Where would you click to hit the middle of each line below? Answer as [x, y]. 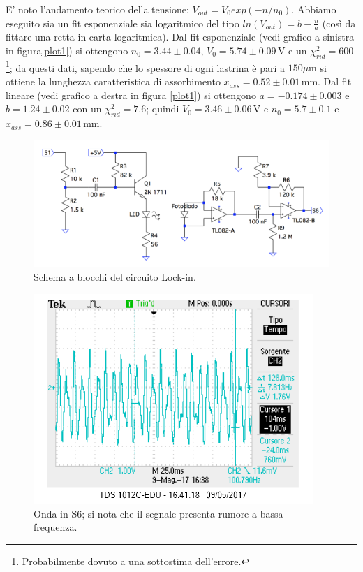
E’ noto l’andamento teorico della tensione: [97, 9]
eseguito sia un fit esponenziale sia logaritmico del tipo [123, 23]
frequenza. [55, 527]
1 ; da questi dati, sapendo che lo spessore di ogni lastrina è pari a [145, 66]
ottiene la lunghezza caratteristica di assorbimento [113, 81]
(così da [339, 23]
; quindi [163, 109]
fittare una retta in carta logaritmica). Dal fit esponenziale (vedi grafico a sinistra [180, 37]
